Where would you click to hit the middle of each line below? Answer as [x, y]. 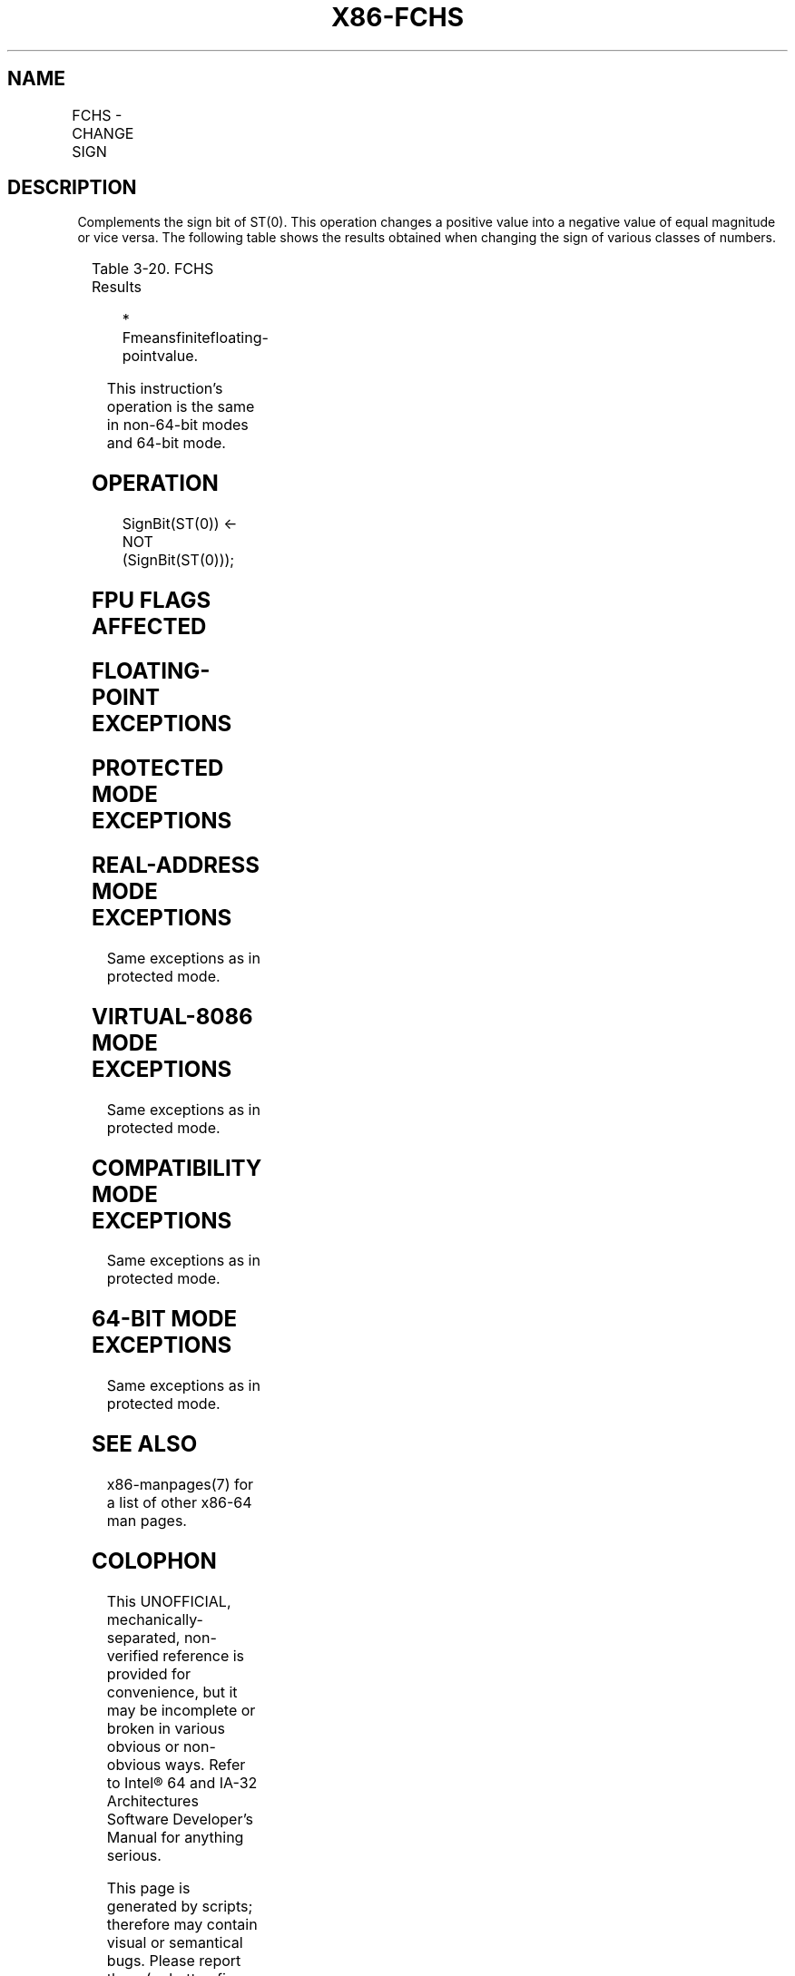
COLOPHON [154, 1560]
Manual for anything [175, 1837]
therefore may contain [182, 1924]
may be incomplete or [181, 1710]
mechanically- [155, 1619]
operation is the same [181, 407]
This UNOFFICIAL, [169, 1601]
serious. [134, 1855]
